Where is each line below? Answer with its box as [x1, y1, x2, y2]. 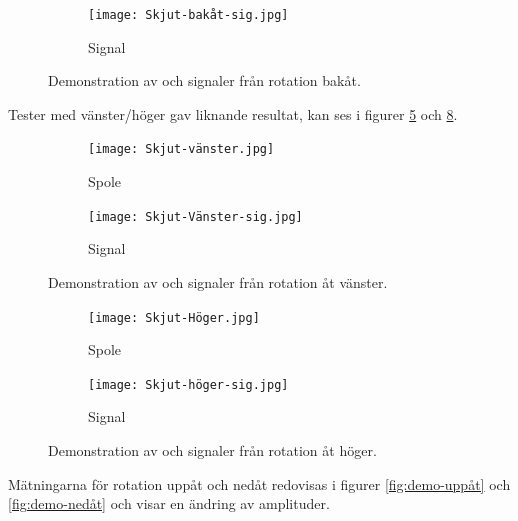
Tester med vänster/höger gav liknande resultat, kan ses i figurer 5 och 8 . [8, 103, 458, 124]
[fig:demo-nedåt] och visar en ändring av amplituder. [8, 493, 330, 514]
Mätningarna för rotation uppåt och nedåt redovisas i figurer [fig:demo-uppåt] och [8, 473, 511, 494]
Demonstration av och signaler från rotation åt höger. [48, 440, 377, 461]
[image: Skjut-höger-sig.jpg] [88, 377, 289, 392]
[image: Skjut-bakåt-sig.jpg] [88, 8, 289, 22]
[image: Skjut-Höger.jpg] [88, 310, 260, 325]
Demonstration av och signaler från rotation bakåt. [48, 70, 361, 91]
